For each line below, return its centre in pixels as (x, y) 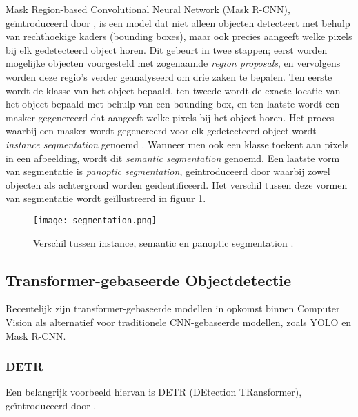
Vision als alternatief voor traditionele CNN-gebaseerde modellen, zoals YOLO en (179, 322)
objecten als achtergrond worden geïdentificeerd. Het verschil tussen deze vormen (177, 184)
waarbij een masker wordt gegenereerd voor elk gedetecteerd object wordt (161, 131)
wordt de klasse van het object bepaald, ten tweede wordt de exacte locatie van (173, 90)
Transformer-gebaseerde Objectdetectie (149, 279)
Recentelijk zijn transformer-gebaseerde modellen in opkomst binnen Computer (173, 308)
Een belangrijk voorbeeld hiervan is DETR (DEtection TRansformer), (154, 392)
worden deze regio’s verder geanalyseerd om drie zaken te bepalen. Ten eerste (169, 76)
